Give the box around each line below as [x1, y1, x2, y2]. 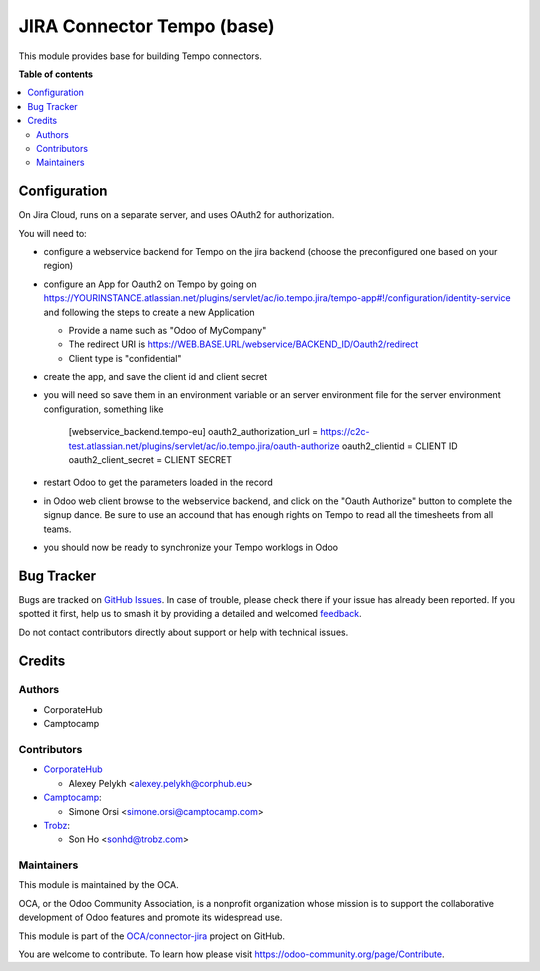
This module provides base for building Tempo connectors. [18, 50, 262, 62]
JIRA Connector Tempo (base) [18, 15, 275, 37]
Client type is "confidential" [68, 352, 182, 364]
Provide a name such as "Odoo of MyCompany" [68, 324, 267, 336]
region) [43, 260, 74, 272]
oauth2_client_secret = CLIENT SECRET [68, 454, 233, 466]
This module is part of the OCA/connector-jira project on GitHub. [18, 930, 285, 942]
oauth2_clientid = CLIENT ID [341, 440, 459, 452]
